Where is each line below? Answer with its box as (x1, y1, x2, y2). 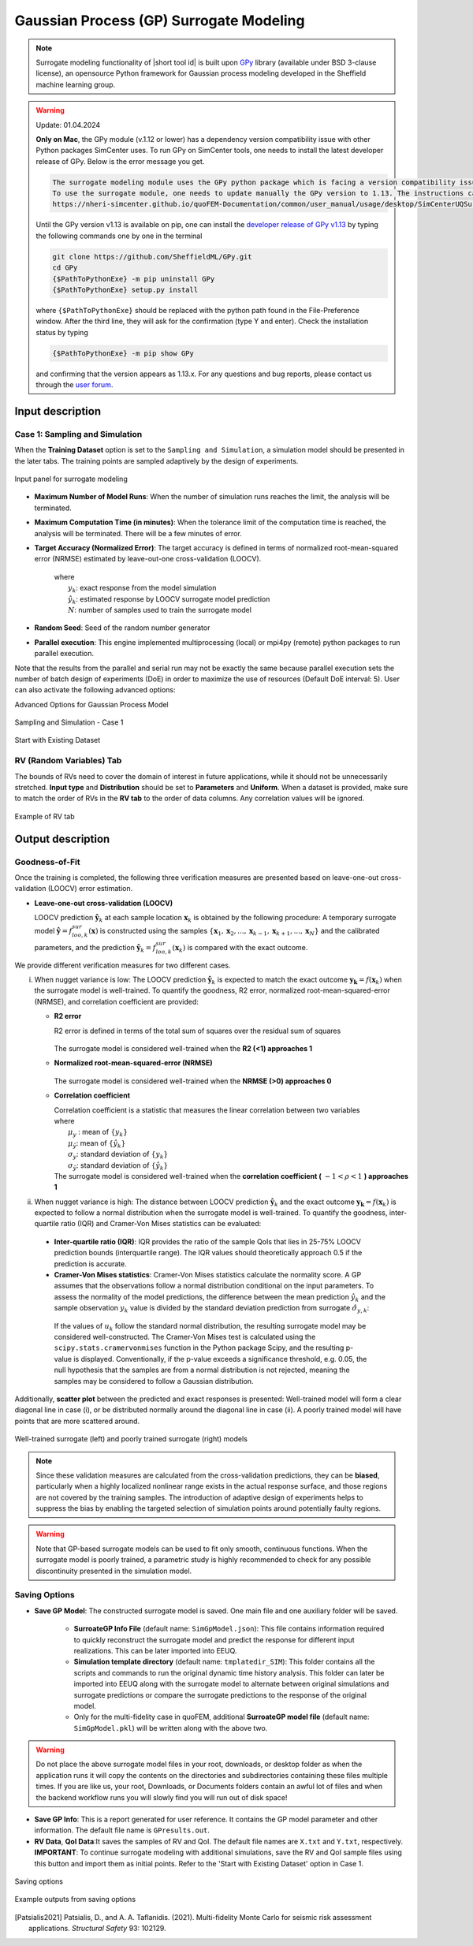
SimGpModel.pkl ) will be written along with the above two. (73, 1723, 268, 1732)
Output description (14, 832, 110, 845)
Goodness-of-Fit (14, 856, 80, 867)
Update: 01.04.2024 (35, 120, 101, 129)
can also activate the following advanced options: (14, 685, 177, 695)
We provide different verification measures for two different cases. (14, 960, 231, 970)
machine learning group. (35, 80, 116, 89)
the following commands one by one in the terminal (35, 231, 203, 240)
